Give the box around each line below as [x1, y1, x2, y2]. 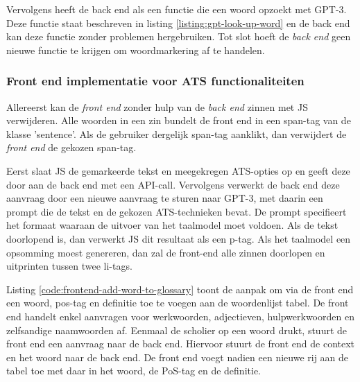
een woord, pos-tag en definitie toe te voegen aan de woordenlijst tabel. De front [6, 295, 349, 310]
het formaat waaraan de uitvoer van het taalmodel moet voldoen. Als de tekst [6, 218, 338, 232]
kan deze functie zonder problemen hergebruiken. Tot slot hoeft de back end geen [6, 29, 351, 44]
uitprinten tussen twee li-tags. [6, 259, 132, 273]
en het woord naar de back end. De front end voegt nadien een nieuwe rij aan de [6, 349, 349, 364]
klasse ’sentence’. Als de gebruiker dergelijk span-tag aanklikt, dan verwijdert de [6, 126, 347, 141]
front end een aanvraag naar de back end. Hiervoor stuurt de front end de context [6, 336, 355, 351]
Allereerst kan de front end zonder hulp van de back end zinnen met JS [6, 99, 308, 114]
